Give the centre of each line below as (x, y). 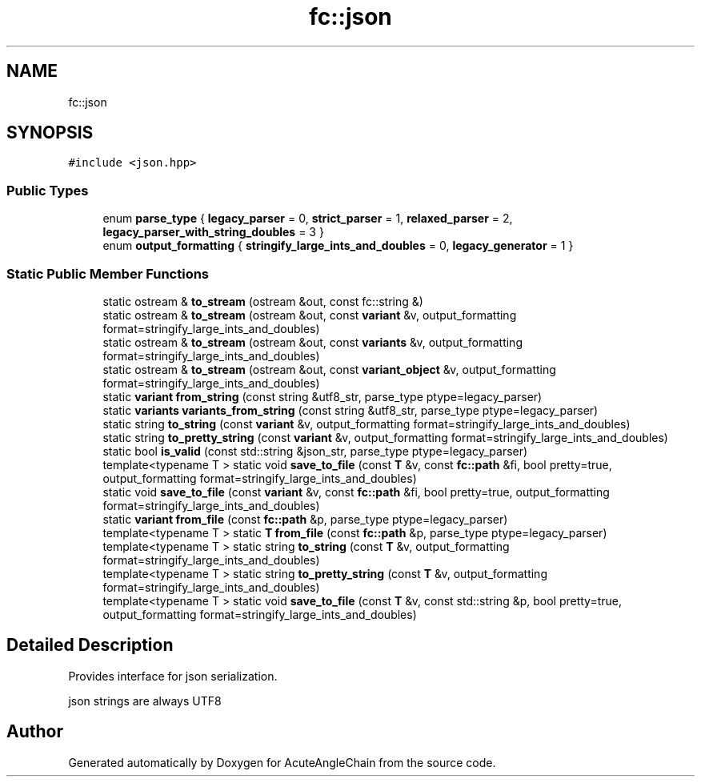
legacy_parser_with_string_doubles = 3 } (213, 232)
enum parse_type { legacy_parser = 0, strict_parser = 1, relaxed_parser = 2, (308, 219)
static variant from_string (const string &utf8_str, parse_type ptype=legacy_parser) (322, 396)
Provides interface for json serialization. (173, 676)
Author (35, 732)
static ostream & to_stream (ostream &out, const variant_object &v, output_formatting (329, 369)
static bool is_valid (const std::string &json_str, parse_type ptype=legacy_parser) (315, 451)
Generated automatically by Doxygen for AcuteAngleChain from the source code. (282, 762)
